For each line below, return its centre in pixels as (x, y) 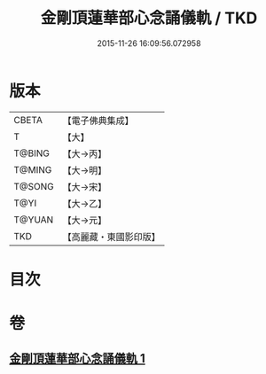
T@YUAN (34, 220)
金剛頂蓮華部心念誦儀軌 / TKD (149, 18)
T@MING (33, 169)
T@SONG (34, 186)
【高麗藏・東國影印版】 (112, 237)
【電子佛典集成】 (98, 121)
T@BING (32, 153)
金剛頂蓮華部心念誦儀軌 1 (78, 358)
